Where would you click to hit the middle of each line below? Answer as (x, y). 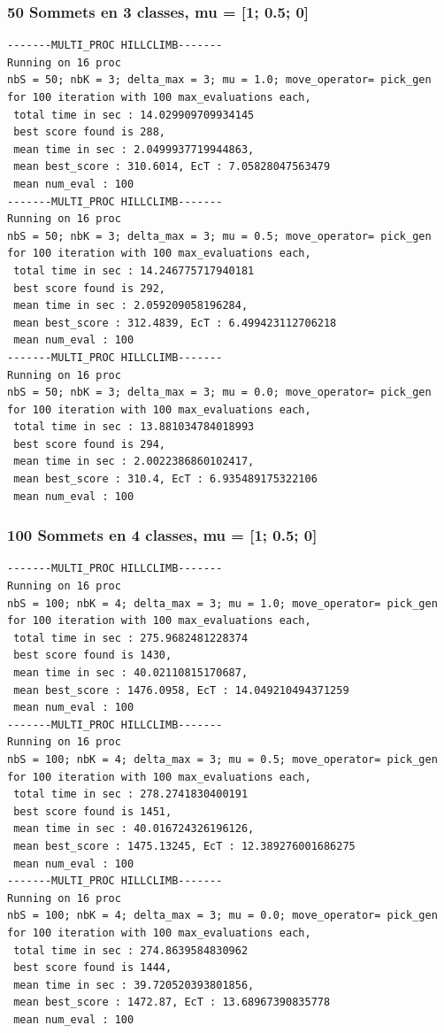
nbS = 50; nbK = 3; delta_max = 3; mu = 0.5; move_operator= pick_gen (219, 236)
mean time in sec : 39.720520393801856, (134, 985)
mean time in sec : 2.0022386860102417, (134, 462)
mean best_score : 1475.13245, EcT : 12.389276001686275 (184, 846)
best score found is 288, (89, 132)
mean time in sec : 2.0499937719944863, (134, 149)
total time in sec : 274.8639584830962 (131, 950)
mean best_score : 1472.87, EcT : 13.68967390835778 (172, 1002)
